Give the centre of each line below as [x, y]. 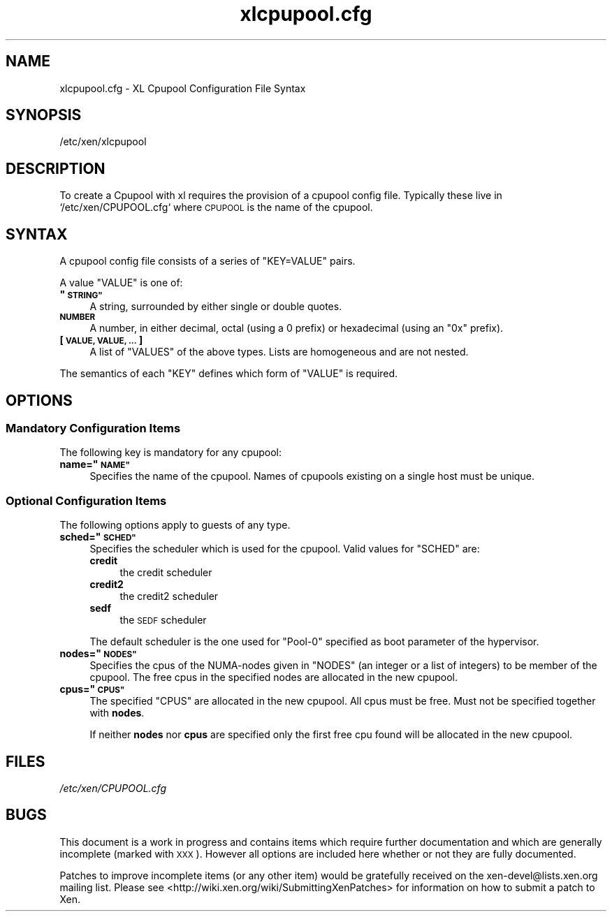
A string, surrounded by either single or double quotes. [216, 307]
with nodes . [117, 713]
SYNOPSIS [44, 115]
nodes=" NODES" [98, 654]
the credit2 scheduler [169, 596]
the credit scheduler [166, 573]
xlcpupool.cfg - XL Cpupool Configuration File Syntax [183, 88]
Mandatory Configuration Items [93, 428]
